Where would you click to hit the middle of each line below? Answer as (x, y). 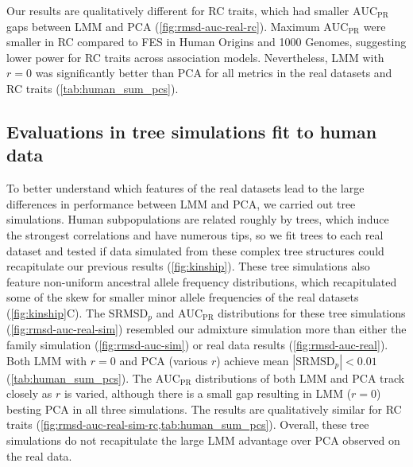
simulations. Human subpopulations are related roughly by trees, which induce (198, 219)
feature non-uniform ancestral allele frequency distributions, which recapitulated (202, 281)
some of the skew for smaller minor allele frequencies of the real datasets (183, 297)
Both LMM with (47, 360)
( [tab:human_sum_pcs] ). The (79, 377)
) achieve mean (253, 360)
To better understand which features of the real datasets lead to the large (185, 188)
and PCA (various (164, 360)
